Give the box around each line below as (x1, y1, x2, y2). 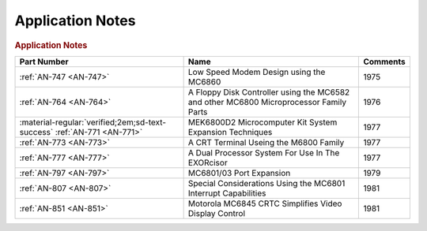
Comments (363, 56, 406, 67)
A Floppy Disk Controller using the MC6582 (187, 87, 350, 98)
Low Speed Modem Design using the (187, 66, 326, 77)
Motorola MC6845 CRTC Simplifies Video (187, 198, 342, 209)
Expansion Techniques (187, 126, 273, 137)
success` (19, 126, 54, 137)
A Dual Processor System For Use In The (187, 147, 340, 158)
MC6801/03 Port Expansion (187, 167, 291, 178)
